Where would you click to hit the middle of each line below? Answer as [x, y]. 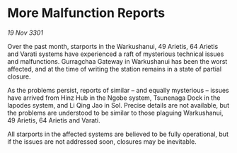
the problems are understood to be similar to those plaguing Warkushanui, [115, 113]
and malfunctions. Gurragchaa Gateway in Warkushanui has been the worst [117, 61]
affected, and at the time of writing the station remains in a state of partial [114, 69]
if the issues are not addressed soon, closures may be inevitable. [102, 141]
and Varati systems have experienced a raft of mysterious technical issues [116, 54]
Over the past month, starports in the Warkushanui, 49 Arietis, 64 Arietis [113, 46]
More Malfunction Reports [86, 13]
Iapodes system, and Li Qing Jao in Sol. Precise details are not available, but [118, 105]
